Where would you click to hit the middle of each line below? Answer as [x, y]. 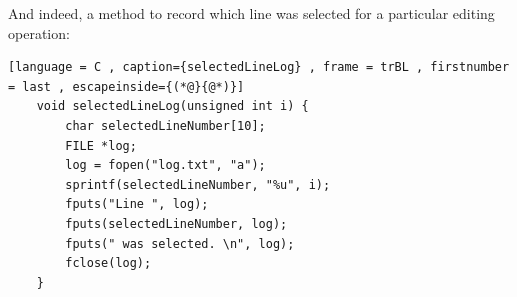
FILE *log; [101, 145]
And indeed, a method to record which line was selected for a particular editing [251, 13]
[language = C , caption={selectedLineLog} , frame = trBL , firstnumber [259, 67]
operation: [39, 32]
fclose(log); [108, 263]
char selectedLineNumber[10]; [165, 125]
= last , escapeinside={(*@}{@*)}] [126, 86]
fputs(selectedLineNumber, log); [176, 223]
